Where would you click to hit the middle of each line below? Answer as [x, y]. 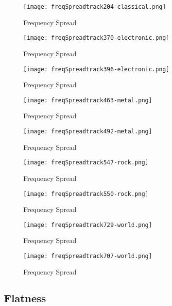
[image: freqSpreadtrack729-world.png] [88, 225]
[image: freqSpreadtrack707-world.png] [88, 256]
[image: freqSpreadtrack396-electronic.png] [96, 69]
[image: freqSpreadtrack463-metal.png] [88, 100]
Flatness [25, 298]
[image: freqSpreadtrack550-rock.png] [86, 194]
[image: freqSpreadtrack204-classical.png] [95, 7]
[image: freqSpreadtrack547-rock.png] [86, 163]
